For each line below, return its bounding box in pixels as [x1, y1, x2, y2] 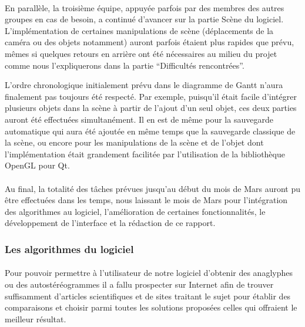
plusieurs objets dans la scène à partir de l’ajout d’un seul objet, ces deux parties [5, 102, 297, 114]
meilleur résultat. [5, 312, 66, 325]
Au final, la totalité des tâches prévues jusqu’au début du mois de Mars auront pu [5, 182, 301, 194]
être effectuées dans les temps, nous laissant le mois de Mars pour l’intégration [5, 194, 288, 206]
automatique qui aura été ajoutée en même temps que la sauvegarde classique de [5, 124, 296, 137]
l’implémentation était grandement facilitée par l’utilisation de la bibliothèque [5, 147, 285, 160]
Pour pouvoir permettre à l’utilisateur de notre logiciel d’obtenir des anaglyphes [5, 267, 293, 279]
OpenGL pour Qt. [5, 159, 70, 171]
